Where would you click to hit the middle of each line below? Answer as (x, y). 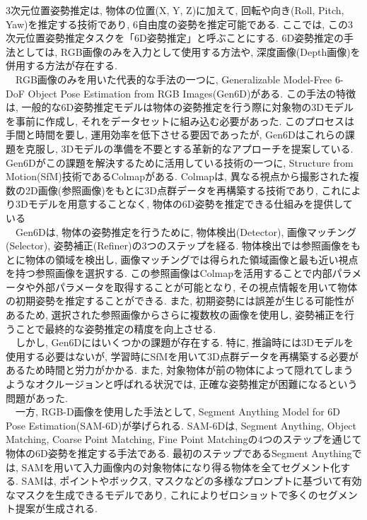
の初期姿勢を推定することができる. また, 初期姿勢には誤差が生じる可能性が (180, 301)
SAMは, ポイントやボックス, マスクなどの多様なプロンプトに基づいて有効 (192, 481)
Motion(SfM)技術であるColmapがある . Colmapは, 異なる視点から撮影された (177, 176)
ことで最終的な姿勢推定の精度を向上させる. (116, 328)
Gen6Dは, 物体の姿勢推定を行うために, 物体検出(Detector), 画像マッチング (186, 231)
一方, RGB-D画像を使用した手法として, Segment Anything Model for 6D (178, 412)
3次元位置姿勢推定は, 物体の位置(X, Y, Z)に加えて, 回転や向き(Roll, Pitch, (175, 10)
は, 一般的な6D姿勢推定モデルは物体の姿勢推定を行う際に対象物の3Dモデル (180, 107)
